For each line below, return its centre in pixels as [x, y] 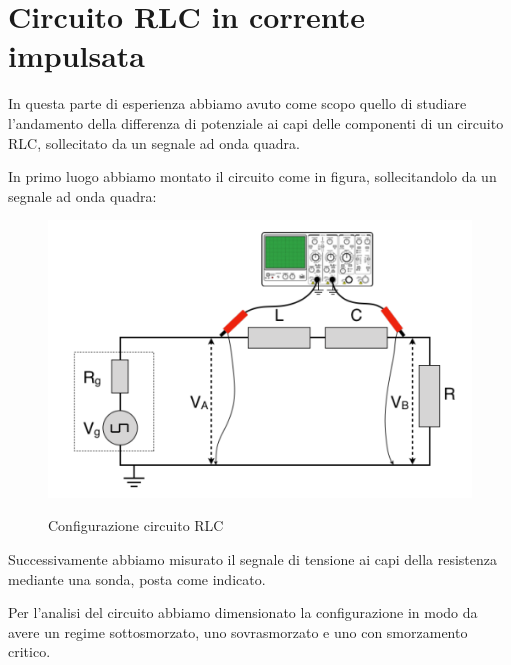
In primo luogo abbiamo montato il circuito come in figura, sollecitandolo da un [252, 176]
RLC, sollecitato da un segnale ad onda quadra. [154, 142]
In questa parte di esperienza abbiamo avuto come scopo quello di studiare [237, 103]
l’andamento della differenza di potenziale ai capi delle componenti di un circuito [256, 122]
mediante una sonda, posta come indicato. [137, 578]
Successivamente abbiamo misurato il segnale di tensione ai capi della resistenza [253, 559]
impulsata [77, 55]
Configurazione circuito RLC [136, 525]
